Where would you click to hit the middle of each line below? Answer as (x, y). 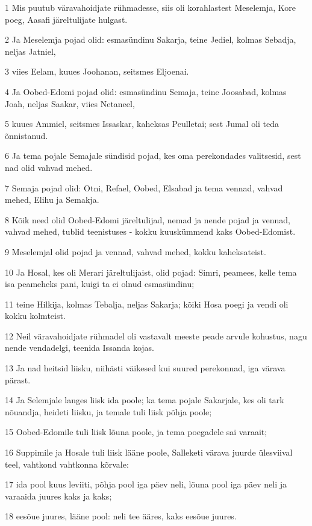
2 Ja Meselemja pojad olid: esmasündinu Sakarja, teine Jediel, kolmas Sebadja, (151, 39)
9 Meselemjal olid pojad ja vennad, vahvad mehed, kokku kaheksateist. (136, 251)
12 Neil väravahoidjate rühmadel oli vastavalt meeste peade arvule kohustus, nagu (156, 336)
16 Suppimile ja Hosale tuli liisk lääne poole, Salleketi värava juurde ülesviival (149, 452)
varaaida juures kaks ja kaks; (58, 496)
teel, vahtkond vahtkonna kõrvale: (67, 464)
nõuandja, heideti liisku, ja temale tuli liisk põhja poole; (108, 411)
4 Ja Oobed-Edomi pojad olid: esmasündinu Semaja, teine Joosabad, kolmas (146, 91)
